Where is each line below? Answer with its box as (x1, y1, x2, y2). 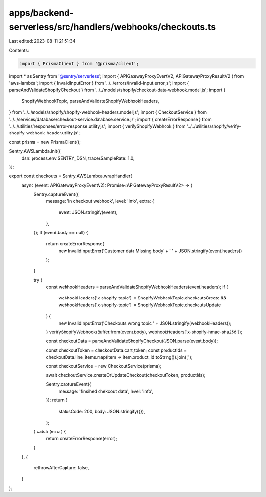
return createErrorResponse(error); (46, 435, 118, 441)
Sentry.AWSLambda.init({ (9, 148, 61, 154)
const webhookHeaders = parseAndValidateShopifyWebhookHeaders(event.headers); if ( (46, 284, 228, 290)
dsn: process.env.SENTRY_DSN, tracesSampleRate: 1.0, (21, 155, 135, 161)
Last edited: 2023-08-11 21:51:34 (9, 38, 76, 44)
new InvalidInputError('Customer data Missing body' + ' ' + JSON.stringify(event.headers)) (58, 248, 242, 254)
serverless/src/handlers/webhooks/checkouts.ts (9, 21, 216, 32)
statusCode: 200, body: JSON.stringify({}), (58, 408, 145, 414)
